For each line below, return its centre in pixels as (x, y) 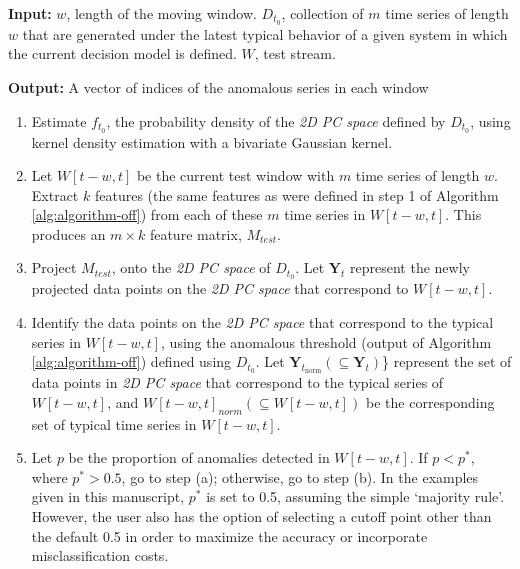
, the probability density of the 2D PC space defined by (276, 120)
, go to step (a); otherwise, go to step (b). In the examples (300, 476)
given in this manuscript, (108, 496)
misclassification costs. (100, 555)
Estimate (59, 120)
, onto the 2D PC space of (191, 267)
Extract (55, 194)
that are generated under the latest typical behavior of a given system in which (265, 33)
